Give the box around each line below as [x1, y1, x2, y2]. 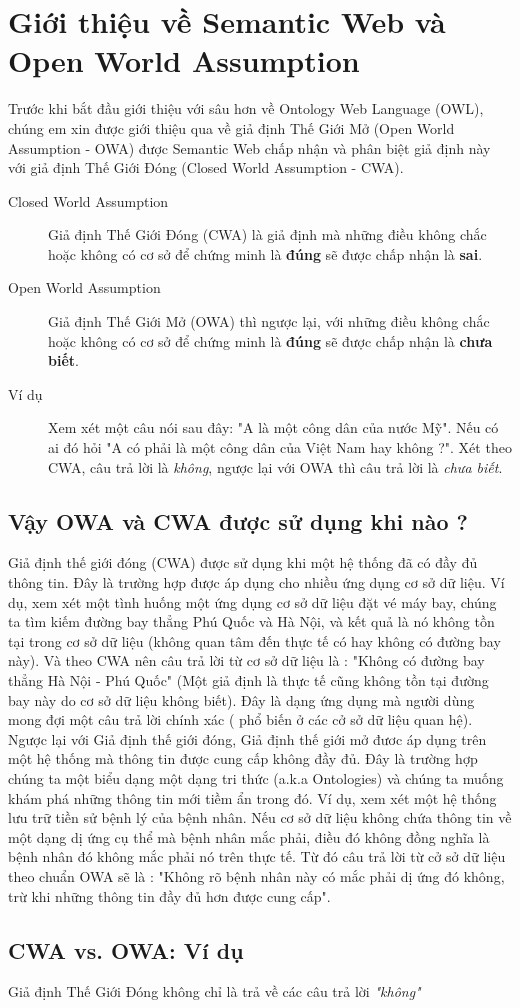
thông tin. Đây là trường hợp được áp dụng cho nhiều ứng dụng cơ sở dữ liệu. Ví [8, 572, 505, 593]
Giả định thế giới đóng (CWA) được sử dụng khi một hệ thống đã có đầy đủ [8, 552, 478, 573]
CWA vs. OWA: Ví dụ [8, 934, 244, 965]
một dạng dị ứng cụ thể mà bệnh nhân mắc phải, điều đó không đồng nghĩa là [8, 826, 490, 847]
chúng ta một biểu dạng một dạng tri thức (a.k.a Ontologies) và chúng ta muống [8, 767, 504, 788]
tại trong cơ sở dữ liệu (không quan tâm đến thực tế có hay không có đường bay [8, 630, 501, 651]
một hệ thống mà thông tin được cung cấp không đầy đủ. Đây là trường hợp [8, 748, 478, 769]
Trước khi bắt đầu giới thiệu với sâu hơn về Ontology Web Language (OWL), [8, 98, 484, 119]
